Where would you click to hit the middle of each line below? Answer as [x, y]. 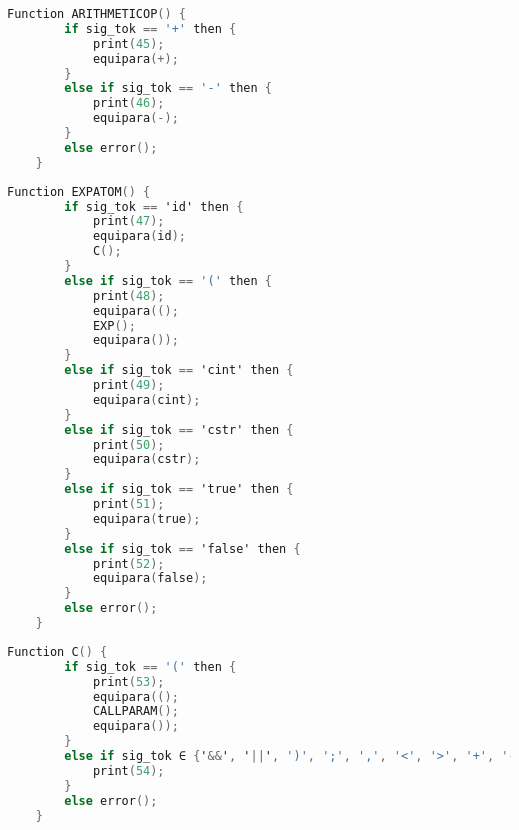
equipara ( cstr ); [146, 459]
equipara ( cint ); [146, 399]
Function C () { [57, 651]
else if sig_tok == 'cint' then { [179, 370]
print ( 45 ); [128, 43]
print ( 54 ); [128, 770]
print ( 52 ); [128, 563]
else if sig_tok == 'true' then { [179, 489]
